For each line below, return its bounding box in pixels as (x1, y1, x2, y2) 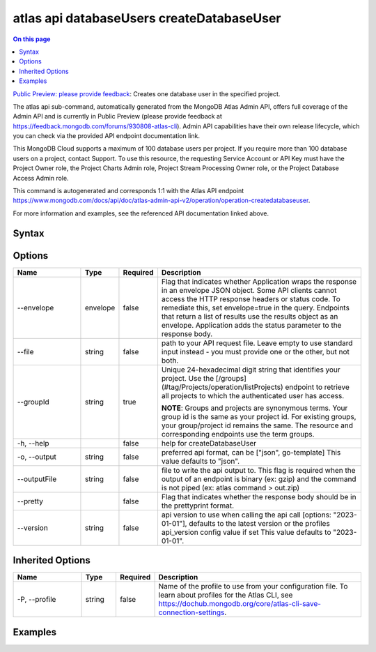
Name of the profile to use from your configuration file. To (158, 582, 348, 591)
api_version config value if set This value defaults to (161, 527, 331, 537)
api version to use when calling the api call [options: (161, 510, 332, 520)
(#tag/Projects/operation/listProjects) (161, 382, 283, 392)
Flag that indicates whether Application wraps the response (161, 276, 357, 286)
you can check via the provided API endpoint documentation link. (13, 132, 200, 140)
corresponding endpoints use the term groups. (161, 429, 315, 439)
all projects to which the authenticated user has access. (161, 391, 345, 400)
